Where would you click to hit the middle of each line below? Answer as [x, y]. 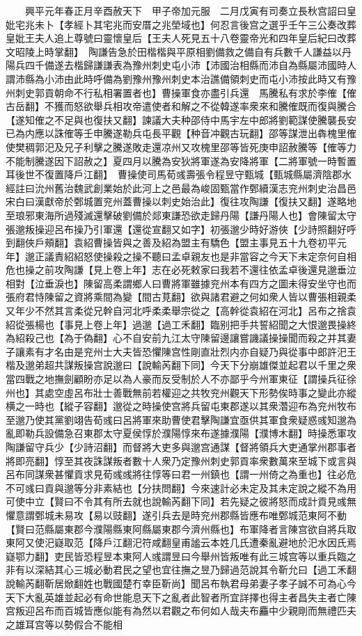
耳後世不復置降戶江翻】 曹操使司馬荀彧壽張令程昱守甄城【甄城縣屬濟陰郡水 [179, 174]
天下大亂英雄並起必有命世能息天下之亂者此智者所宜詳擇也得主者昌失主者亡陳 [181, 597]
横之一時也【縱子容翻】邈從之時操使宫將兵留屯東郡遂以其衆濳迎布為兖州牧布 [181, 406]
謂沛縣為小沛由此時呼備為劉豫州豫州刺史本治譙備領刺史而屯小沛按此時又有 [176, 78]
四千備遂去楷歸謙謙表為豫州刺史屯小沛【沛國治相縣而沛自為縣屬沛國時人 [190, 65]
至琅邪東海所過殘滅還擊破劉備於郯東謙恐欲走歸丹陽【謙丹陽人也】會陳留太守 [181, 215]
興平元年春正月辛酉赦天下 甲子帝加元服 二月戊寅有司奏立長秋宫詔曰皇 [190, 10]
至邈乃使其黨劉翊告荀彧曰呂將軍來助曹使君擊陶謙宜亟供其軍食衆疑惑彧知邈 [176, 419]
